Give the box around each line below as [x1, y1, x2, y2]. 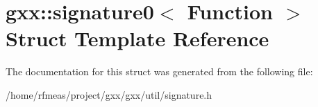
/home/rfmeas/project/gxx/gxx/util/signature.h [6, 87, 212, 101]
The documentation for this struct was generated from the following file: [6, 64, 313, 79]
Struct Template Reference [6, 24, 269, 52]
